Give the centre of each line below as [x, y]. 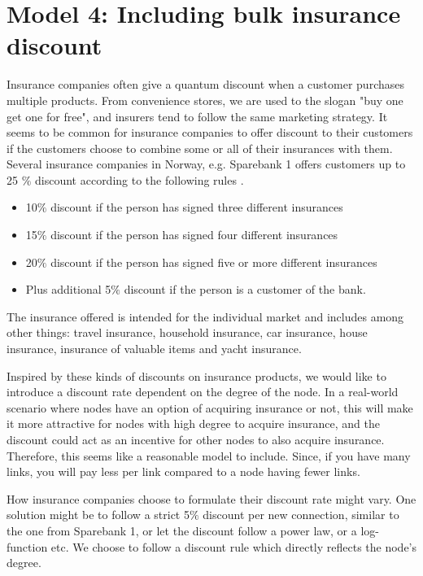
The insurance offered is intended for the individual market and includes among [205, 316]
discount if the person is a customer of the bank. [245, 289]
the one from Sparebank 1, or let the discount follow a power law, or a [182, 530]
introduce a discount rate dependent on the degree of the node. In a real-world [203, 392]
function [27, 546]
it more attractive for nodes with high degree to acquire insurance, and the [193, 423]
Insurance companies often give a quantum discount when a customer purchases [205, 84]
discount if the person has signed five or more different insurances [214, 262]
